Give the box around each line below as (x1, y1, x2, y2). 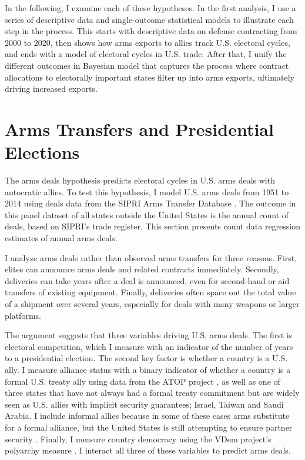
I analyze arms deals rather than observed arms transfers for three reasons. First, (5, 251, 297, 264)
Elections (5, 140, 80, 164)
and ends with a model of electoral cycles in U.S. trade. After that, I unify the (5, 48, 287, 60)
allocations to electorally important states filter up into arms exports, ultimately (5, 71, 294, 83)
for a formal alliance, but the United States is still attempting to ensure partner (5, 421, 293, 433)
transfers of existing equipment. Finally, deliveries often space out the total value (5, 286, 296, 298)
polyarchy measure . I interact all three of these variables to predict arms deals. (5, 444, 291, 456)
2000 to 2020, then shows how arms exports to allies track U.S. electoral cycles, (5, 36, 290, 48)
